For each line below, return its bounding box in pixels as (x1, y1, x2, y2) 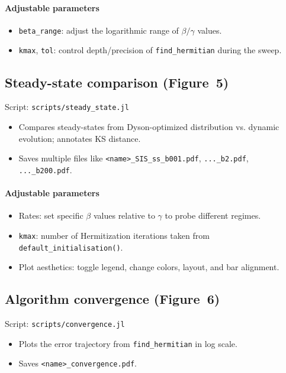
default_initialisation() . (18, 241, 123, 253)
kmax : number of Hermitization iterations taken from (18, 229, 210, 241)
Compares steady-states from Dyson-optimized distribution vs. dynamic (18, 120, 279, 132)
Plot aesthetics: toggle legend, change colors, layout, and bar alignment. (18, 261, 279, 273)
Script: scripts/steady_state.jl (5, 100, 129, 113)
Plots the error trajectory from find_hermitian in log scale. (18, 337, 237, 349)
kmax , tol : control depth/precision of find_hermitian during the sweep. (18, 44, 282, 56)
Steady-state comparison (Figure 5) (5, 73, 229, 91)
